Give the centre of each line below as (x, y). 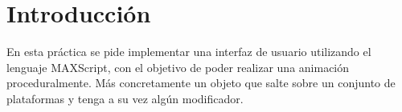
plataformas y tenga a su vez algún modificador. (125, 98)
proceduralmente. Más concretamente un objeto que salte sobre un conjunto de (201, 83)
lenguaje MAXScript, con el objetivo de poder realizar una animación (178, 67)
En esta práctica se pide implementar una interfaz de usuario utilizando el (189, 52)
